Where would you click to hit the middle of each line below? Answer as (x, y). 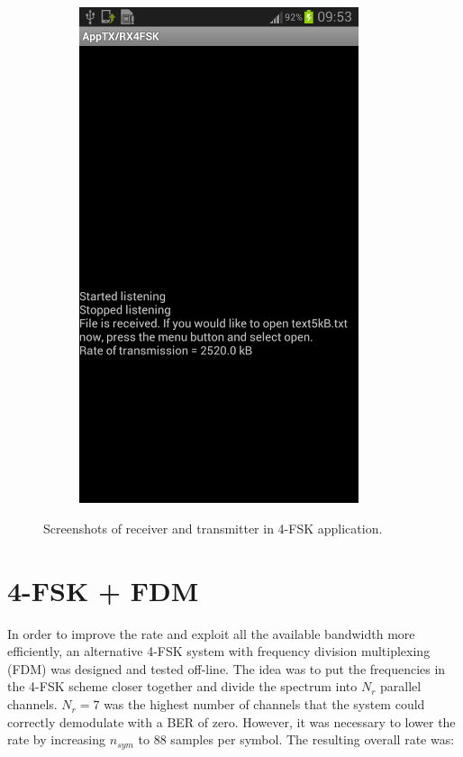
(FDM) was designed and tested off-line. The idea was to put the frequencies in (227, 668)
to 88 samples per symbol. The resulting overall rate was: (296, 739)
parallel (401, 686)
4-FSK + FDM (103, 590)
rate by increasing (57, 739)
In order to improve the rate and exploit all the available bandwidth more (211, 633)
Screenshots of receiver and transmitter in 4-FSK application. (213, 528)
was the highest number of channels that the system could (264, 704)
